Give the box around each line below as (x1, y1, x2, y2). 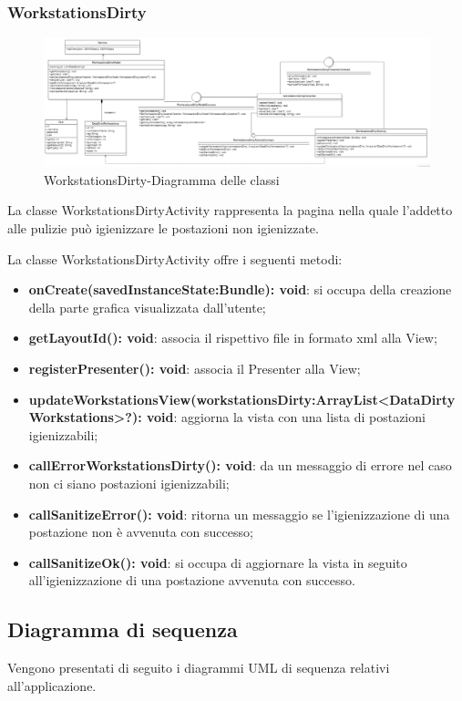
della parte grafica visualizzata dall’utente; (28, 297, 266, 316)
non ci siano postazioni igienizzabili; (28, 473, 230, 492)
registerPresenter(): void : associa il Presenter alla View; (28, 358, 361, 377)
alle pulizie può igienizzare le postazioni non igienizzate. (7, 219, 319, 238)
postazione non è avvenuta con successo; (28, 522, 253, 541)
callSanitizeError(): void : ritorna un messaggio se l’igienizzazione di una (28, 504, 450, 523)
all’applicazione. (7, 675, 97, 695)
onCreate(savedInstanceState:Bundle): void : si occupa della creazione (28, 280, 452, 299)
